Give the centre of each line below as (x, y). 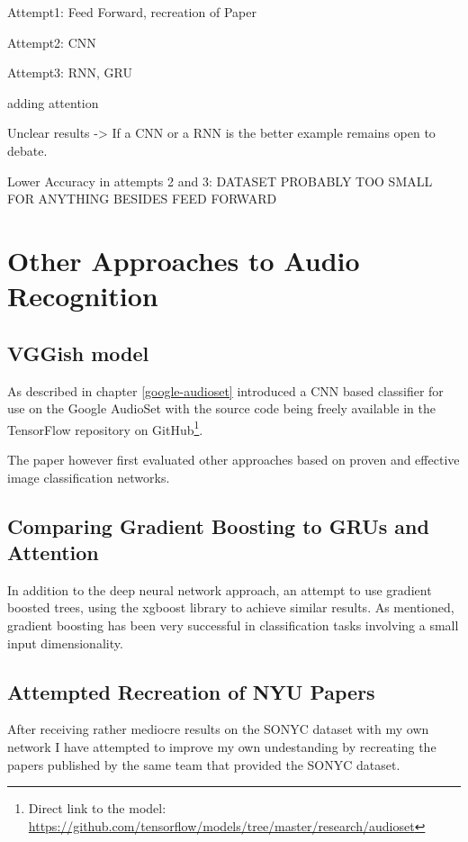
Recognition (83, 296)
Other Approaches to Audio (184, 260)
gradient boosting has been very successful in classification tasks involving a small (233, 625)
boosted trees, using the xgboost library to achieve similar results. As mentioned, (231, 607)
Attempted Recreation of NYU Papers (191, 691)
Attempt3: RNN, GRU (70, 72)
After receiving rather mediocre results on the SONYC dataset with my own (218, 729)
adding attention (53, 102)
